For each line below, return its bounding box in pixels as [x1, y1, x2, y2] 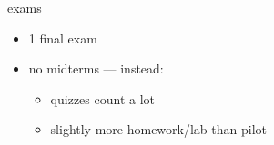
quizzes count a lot [50, 89, 155, 108]
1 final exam [28, 28, 97, 47]
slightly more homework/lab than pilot [50, 120, 267, 139]
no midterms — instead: [28, 59, 164, 78]
